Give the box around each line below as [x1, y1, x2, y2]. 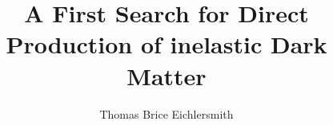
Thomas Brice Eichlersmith [99, 105, 234, 122]
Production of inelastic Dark [6, 28, 327, 61]
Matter [126, 59, 207, 92]
